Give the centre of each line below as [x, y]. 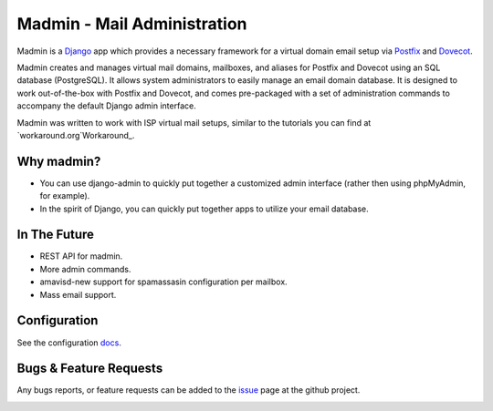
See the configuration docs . [69, 343]
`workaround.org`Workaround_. [76, 135]
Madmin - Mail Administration [132, 24]
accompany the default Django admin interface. [106, 106]
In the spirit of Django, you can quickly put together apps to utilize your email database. [204, 209]
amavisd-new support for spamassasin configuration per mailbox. [163, 282]
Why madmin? [59, 161]
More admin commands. [85, 269]
